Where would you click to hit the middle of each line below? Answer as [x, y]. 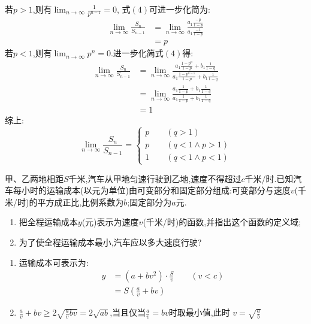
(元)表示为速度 [110, 222]
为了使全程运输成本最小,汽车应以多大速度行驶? [110, 242]
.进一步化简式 [137, 53]
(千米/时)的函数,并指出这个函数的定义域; [222, 222]
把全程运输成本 [48, 222]
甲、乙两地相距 [34, 178]
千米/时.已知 [269, 178]
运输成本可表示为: [54, 262]
